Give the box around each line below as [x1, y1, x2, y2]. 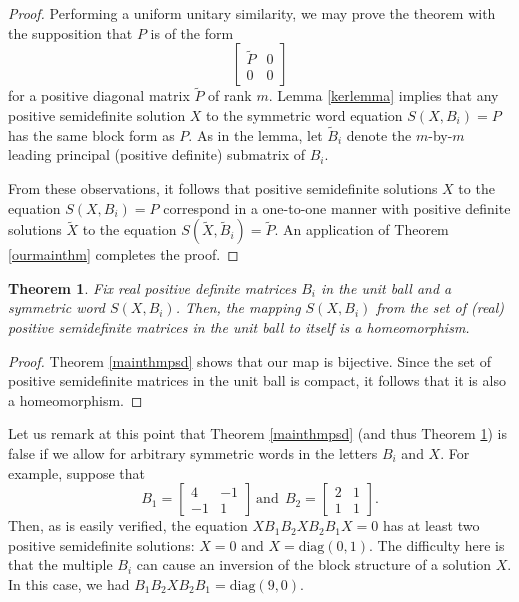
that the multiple [8, 554, 113, 575]
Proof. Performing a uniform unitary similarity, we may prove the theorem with [8, 3, 496, 23]
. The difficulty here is [369, 534, 505, 555]
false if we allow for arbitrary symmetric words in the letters [8, 442, 378, 463]
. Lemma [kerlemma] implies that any [268, 85, 499, 106]
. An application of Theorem [274, 219, 449, 240]
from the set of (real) [376, 297, 505, 318]
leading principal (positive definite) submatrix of [8, 144, 306, 165]
